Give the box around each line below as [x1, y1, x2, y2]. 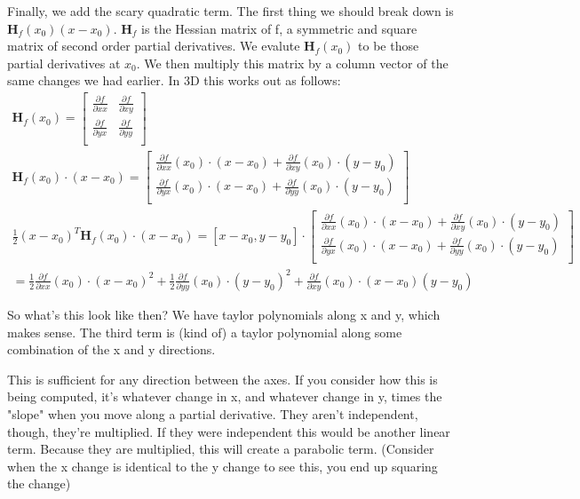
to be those [358, 36, 419, 55]
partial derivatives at [7, 53, 121, 72]
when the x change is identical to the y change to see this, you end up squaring [7, 456, 438, 475]
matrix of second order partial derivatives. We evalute [7, 36, 300, 55]
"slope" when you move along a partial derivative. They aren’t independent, [7, 405, 418, 424]
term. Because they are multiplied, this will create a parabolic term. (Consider [7, 440, 434, 458]
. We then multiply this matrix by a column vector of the [136, 53, 449, 72]
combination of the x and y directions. [7, 340, 216, 359]
